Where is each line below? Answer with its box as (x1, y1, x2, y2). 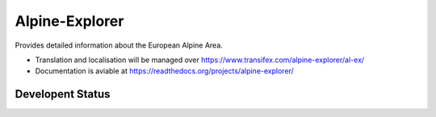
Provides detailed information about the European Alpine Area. (15, 40, 224, 50)
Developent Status (15, 87, 111, 101)
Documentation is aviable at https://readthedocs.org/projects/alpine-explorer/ (35, 66, 294, 76)
